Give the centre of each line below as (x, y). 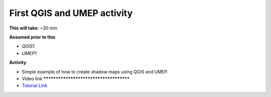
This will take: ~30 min (33, 28)
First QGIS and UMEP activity (71, 13)
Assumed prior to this (32, 37)
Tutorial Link (35, 85)
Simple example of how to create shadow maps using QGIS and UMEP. (95, 71)
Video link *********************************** (76, 78)
